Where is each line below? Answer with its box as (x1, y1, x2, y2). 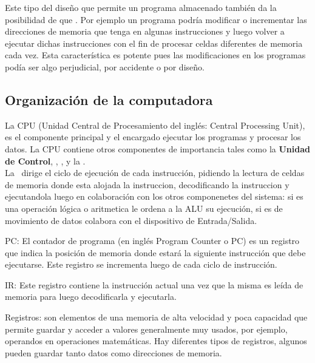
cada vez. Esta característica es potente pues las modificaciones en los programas (5, 49, 306, 61)
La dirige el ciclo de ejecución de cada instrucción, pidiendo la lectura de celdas (5, 166, 305, 179)
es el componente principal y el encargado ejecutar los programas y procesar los (5, 131, 301, 143)
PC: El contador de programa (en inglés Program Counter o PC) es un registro (5, 234, 300, 247)
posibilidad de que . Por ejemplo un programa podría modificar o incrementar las (5, 13, 307, 25)
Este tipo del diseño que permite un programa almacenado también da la (5, 1, 277, 13)
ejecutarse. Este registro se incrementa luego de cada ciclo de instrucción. (5, 258, 277, 271)
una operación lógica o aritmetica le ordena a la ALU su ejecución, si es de (5, 202, 283, 214)
